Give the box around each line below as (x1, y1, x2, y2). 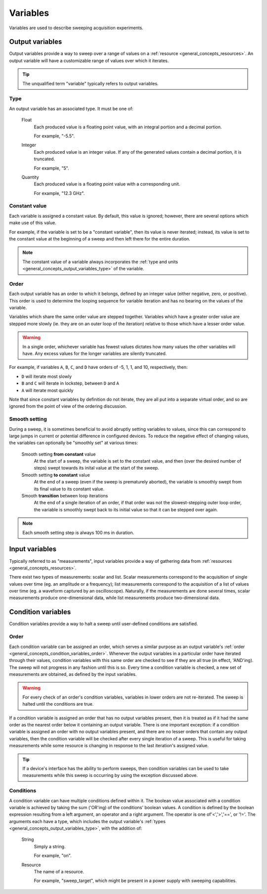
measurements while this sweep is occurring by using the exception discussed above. (22, 773, 198, 778)
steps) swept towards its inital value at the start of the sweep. (34, 465, 159, 471)
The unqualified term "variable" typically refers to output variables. (22, 80, 159, 86)
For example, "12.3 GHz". (34, 190, 85, 196)
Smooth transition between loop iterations (21, 493, 108, 499)
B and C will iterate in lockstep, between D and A (21, 380, 119, 386)
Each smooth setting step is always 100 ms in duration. (22, 530, 134, 536)
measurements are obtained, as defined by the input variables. (9, 671, 137, 677)
